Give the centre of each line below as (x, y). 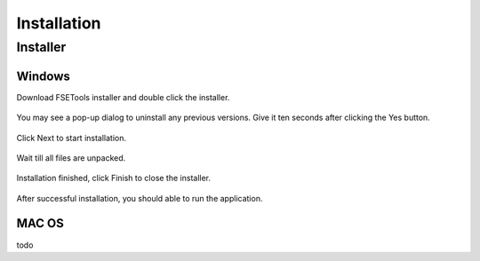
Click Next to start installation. (72, 138)
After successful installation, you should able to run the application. (140, 198)
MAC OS (40, 223)
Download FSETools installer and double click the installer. (123, 97)
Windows (43, 76)
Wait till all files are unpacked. (71, 158)
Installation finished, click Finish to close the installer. (114, 178)
